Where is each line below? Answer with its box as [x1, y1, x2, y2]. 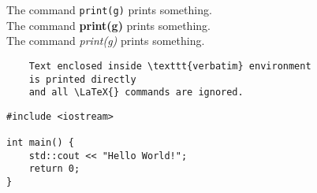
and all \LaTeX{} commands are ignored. [28, 87, 244, 98]
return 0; [28, 163, 80, 175]
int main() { [6, 137, 74, 149]
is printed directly [28, 73, 136, 85]
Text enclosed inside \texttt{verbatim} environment [28, 60, 311, 72]
